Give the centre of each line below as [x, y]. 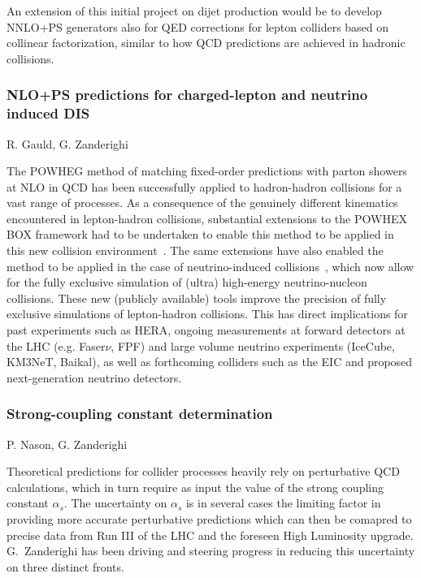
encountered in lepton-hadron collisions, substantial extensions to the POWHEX [207, 218]
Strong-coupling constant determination [140, 414]
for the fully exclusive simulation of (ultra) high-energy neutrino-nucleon [187, 282]
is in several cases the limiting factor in [283, 503]
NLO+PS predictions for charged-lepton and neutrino [187, 95]
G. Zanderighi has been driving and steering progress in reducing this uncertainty [211, 551]
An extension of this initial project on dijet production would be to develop [194, 11]
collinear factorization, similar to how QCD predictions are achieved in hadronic [206, 43]
